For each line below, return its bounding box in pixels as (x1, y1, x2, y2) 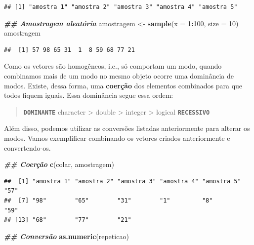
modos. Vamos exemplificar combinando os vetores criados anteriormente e (4, 133, 230, 143)
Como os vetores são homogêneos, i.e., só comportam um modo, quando (4, 61, 222, 71)
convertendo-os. (4, 142, 51, 153)
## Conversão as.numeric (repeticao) (4, 231, 129, 241)
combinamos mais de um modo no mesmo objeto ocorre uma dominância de (4, 70, 234, 81)
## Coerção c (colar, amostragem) (4, 159, 114, 169)
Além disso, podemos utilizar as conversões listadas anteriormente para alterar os (4, 123, 250, 133)
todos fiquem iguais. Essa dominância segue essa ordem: (4, 90, 173, 100)
